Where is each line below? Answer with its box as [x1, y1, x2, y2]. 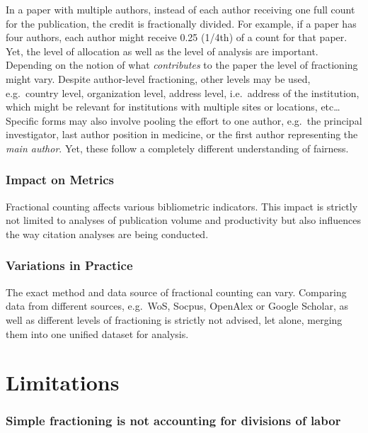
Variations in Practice [6, 257, 133, 274]
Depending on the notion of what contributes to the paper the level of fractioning [6, 57, 358, 72]
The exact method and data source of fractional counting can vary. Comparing [6, 284, 347, 299]
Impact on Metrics [6, 171, 115, 189]
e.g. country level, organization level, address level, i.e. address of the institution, [6, 85, 360, 100]
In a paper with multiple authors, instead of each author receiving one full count [6, 2, 355, 16]
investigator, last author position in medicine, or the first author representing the [6, 127, 358, 142]
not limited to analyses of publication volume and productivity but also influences [6, 213, 362, 227]
